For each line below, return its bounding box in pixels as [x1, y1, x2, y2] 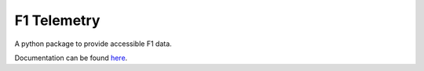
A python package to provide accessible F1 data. [14, 39, 172, 48]
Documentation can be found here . [14, 53, 128, 62]
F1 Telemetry [14, 12, 101, 29]
